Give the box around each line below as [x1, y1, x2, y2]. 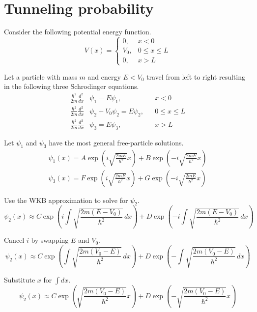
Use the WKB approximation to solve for [4, 195, 128, 205]
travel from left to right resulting [146, 71, 245, 82]
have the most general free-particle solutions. [49, 137, 184, 147]
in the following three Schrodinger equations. [4, 81, 139, 91]
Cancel [4, 235, 25, 245]
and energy [87, 71, 121, 82]
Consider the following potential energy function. [4, 27, 151, 37]
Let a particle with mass [4, 71, 77, 82]
